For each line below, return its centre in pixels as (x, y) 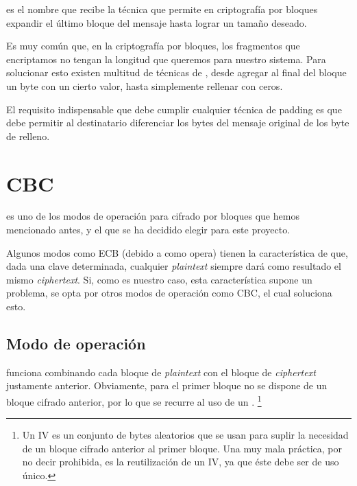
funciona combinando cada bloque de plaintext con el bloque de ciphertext (161, 372)
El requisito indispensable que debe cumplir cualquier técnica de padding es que (174, 109)
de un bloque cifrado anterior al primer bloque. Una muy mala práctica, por (182, 448)
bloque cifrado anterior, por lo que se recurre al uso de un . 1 (134, 401)
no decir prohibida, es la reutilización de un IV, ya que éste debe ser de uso (181, 462)
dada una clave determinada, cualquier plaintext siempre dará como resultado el (174, 266)
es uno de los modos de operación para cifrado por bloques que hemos (153, 216)
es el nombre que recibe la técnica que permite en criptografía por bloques (162, 9)
